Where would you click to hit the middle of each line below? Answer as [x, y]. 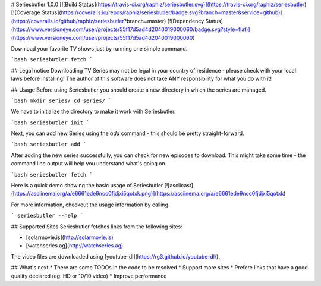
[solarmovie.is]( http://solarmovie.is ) [70, 237]
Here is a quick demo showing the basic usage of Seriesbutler [87, 186]
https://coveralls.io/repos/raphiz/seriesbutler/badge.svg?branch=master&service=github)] [171, 12]
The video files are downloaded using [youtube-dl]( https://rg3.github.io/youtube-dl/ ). [115, 256]
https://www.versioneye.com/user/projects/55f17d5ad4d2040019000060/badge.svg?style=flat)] [131, 29]
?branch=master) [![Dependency [164, 21]
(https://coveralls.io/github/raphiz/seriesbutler [67, 21]
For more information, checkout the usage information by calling [90, 205]
